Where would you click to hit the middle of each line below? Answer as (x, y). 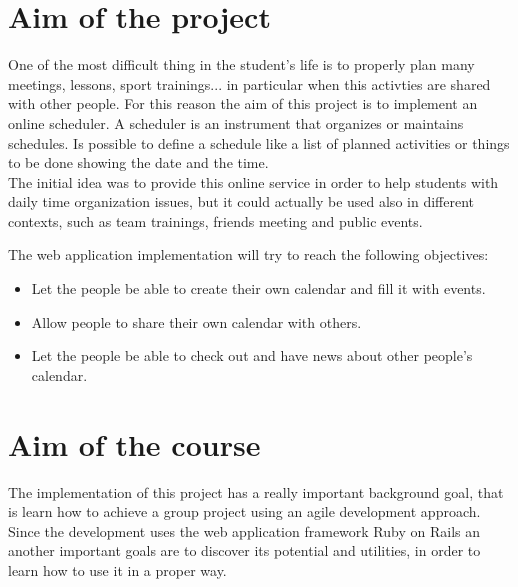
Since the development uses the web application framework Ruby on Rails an (244, 530)
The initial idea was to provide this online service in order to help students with (253, 181)
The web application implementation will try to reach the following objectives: (248, 254)
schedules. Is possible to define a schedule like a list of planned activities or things (259, 142)
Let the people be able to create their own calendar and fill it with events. (258, 288)
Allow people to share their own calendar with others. (196, 321)
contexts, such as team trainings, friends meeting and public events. (215, 220)
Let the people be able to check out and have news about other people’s (252, 355)
